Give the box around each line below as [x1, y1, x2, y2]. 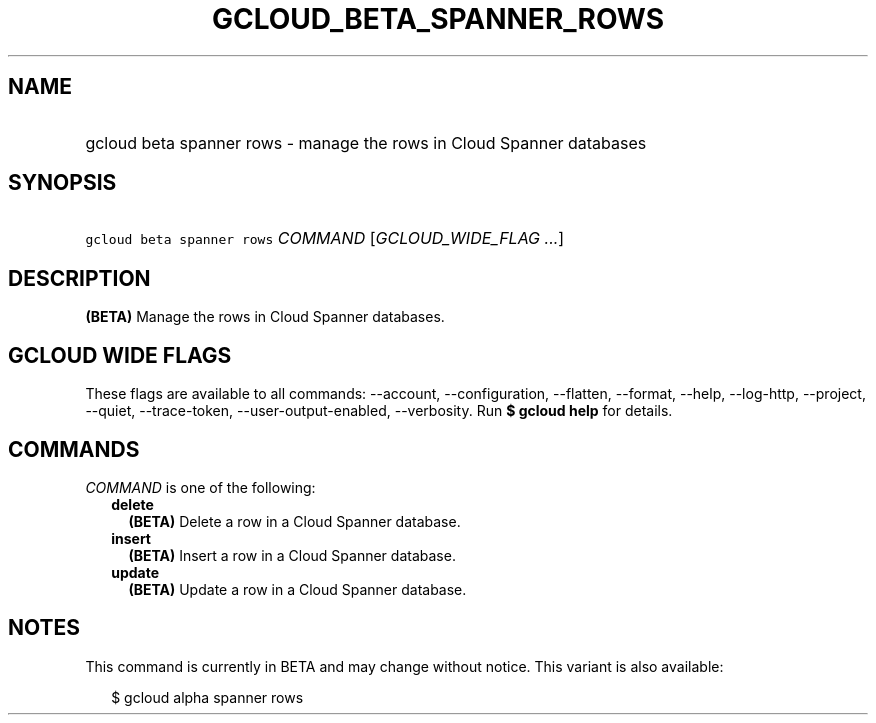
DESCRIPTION [8, 265, 151, 291]
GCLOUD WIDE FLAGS [8, 342, 232, 368]
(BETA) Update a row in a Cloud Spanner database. [128, 580, 467, 598]
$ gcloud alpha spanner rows [111, 688, 304, 706]
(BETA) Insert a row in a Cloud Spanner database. [128, 546, 456, 564]
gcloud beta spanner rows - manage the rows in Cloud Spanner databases [85, 132, 647, 153]
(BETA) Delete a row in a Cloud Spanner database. [128, 512, 461, 530]
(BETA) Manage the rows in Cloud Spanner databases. [85, 308, 445, 326]
